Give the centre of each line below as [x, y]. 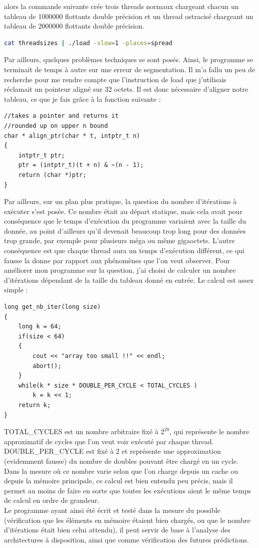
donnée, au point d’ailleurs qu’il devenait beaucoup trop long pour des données [125, 230]
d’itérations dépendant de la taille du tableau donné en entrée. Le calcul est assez [129, 280]
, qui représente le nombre [209, 431]
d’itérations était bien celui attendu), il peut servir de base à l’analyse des [117, 530]
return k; [34, 405]
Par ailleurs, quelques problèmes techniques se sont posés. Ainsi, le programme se [129, 59]
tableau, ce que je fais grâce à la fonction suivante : [82, 99]
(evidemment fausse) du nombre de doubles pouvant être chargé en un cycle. [121, 461]
